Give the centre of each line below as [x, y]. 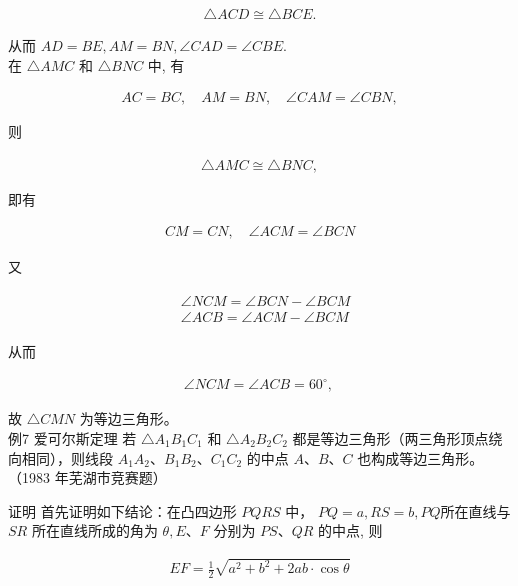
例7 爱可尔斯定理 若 [72, 437]
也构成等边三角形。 [420, 457]
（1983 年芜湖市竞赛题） [87, 477]
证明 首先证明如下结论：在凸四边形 [122, 510]
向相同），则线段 [60, 457]
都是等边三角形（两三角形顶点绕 [397, 437]
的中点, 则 [350, 530]
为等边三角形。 [128, 418]
